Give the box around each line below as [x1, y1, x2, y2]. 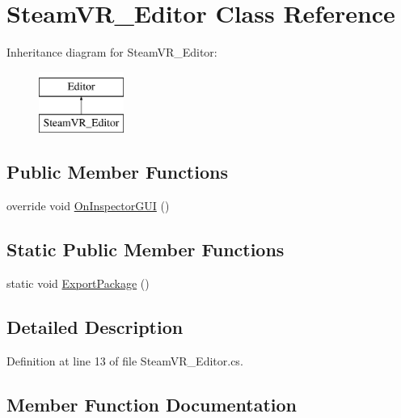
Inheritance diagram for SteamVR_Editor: [6, 44, 217, 61]
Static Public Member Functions [6, 237, 285, 262]
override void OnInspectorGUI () [6, 197, 170, 214]
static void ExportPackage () [6, 274, 150, 291]
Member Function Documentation [6, 391, 298, 416]
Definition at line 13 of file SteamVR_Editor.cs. [6, 352, 243, 369]
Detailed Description [6, 314, 184, 339]
